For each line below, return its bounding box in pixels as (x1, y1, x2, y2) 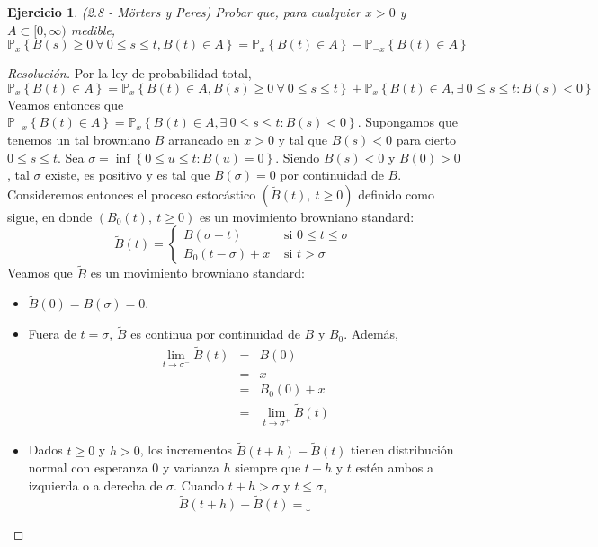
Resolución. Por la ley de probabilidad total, (7, 64, 252, 83)
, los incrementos (139, 440, 233, 459)
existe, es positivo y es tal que (45, 165, 210, 184)
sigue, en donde (7, 207, 93, 225)
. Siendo (275, 147, 320, 166)
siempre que (235, 458, 301, 477)
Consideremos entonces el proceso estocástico (7, 184, 256, 203)
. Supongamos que (357, 112, 458, 131)
